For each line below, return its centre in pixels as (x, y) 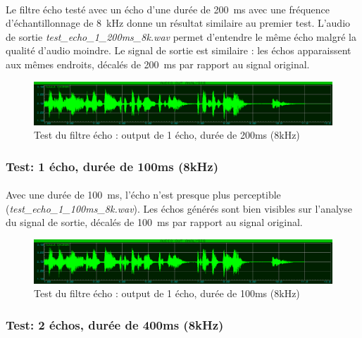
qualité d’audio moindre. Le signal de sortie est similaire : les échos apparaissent (179, 50)
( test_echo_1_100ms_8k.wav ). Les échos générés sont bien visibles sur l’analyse (179, 208)
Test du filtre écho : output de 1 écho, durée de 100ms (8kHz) (167, 293)
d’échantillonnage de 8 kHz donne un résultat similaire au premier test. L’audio (178, 23)
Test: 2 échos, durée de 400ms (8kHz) (115, 324)
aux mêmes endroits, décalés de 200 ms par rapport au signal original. (158, 64)
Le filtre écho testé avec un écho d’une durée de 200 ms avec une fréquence (168, 9)
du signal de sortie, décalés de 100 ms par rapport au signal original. (154, 222)
